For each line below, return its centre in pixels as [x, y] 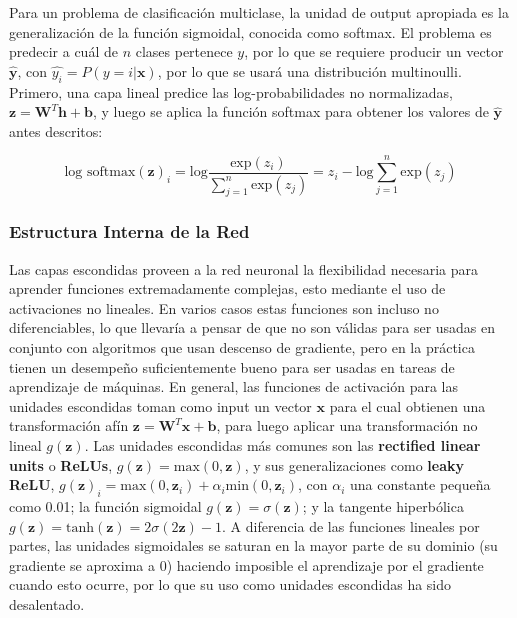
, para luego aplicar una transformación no [347, 425]
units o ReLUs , [61, 464]
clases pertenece [184, 51]
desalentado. [47, 603]
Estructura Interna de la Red [129, 231]
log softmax [100, 172]
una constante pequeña [420, 484]
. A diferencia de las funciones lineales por [351, 525]
